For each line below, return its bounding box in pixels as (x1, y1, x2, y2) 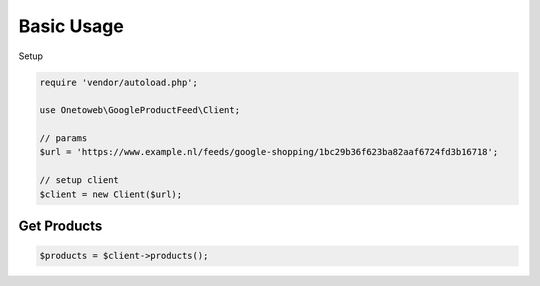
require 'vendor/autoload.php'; (39, 76, 199, 88)
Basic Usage (18, 15, 124, 37)
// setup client (39, 175, 120, 186)
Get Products (18, 218, 103, 235)
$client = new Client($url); (39, 188, 183, 200)
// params (39, 133, 88, 144)
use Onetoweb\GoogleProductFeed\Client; (39, 105, 240, 116)
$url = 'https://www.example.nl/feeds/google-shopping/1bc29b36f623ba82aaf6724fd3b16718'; (39, 146, 499, 158)
